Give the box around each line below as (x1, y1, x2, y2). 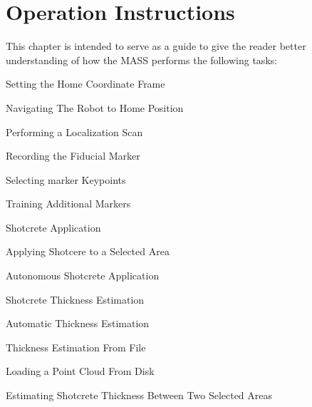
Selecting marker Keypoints (6, 172, 126, 187)
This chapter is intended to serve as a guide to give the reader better (6, 38, 306, 53)
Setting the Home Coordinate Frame (6, 76, 165, 91)
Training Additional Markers (6, 196, 131, 211)
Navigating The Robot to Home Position (6, 100, 184, 115)
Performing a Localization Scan (6, 124, 143, 139)
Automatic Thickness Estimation (6, 316, 150, 331)
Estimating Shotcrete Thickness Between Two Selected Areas (6, 388, 273, 403)
